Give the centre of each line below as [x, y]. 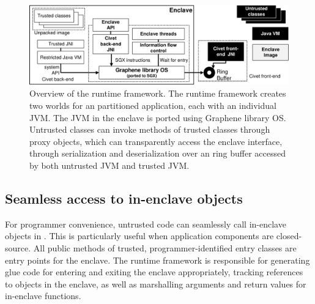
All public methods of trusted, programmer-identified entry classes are [165, 247]
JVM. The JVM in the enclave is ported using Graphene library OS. [158, 117]
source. [18, 247]
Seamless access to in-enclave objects [124, 198]
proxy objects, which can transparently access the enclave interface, [156, 141]
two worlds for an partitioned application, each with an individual [153, 106]
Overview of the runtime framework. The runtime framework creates [158, 93]
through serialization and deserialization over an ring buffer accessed [157, 153]
